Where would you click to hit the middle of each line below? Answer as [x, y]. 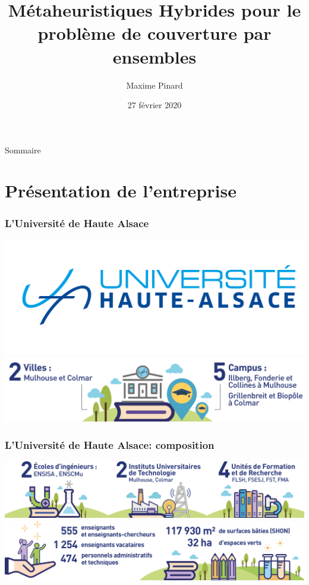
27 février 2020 [154, 105]
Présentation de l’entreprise [121, 191]
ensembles [154, 56]
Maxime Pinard [154, 85]
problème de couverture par [154, 33]
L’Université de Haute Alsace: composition [110, 444]
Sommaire [23, 150]
